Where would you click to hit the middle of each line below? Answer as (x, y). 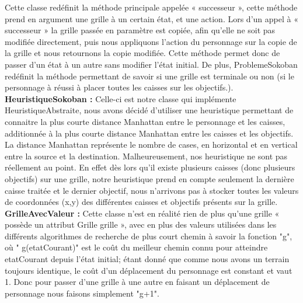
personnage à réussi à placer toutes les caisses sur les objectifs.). (119, 87)
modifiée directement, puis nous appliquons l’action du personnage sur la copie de (151, 41)
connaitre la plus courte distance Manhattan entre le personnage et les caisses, (145, 121)
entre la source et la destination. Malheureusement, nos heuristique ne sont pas (146, 156)
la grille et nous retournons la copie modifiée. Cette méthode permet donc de (142, 53)
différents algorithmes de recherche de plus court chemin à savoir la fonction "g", (149, 236)
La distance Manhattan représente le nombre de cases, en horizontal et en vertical (151, 144)
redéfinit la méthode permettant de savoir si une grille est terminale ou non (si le (149, 76)
